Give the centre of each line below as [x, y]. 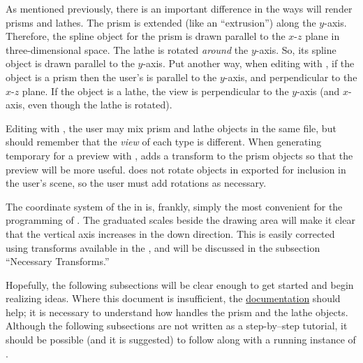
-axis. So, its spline [296, 49]
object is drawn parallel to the [70, 63]
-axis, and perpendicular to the [291, 77]
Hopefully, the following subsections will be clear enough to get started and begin [180, 284]
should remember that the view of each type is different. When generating [164, 142]
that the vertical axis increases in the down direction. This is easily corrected [170, 233]
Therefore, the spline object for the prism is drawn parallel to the [146, 36]
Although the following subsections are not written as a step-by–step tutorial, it [177, 326]
